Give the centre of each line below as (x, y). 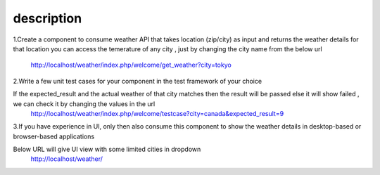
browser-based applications (54, 136)
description (47, 18)
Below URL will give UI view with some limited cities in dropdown (107, 149)
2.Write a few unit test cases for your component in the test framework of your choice (138, 81)
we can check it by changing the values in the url (84, 104)
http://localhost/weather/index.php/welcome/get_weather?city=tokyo (131, 65)
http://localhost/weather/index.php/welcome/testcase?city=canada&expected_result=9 (157, 113)
